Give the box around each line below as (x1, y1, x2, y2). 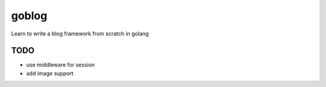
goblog (11, 9, 48, 22)
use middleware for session (26, 61, 95, 68)
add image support (26, 70, 74, 77)
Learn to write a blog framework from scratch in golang (11, 30, 149, 37)
